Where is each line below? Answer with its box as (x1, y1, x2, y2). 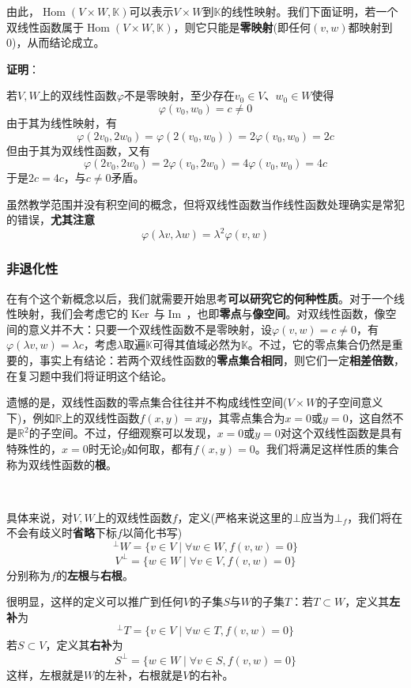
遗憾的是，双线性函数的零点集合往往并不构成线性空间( (6, 394, 288, 410)
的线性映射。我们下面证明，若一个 (221, 3, 398, 19)
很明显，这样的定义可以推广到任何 (6, 593, 183, 610)
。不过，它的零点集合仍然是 (247, 336, 392, 353)
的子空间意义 (316, 394, 383, 410)
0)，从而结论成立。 (6, 34, 105, 51)
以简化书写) (122, 524, 183, 541)
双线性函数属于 (6, 18, 84, 35)
